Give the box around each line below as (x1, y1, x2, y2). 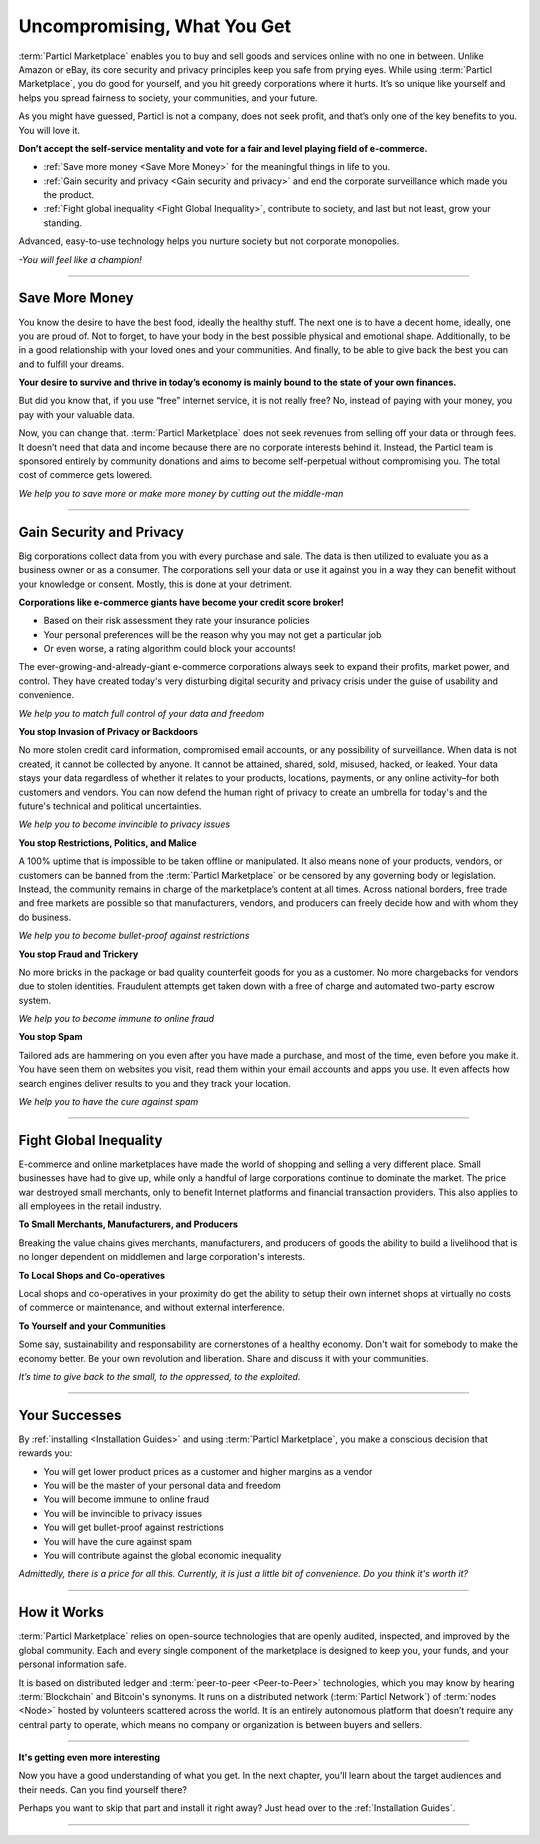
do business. (18, 911, 72, 923)
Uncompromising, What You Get (18, 15, 292, 37)
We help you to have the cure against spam (18, 1096, 199, 1108)
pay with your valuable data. (18, 408, 135, 420)
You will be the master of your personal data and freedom (43, 1480, 282, 1492)
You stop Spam (18, 1031, 83, 1043)
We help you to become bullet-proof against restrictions (18, 930, 250, 942)
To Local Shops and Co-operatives (18, 1269, 165, 1281)
